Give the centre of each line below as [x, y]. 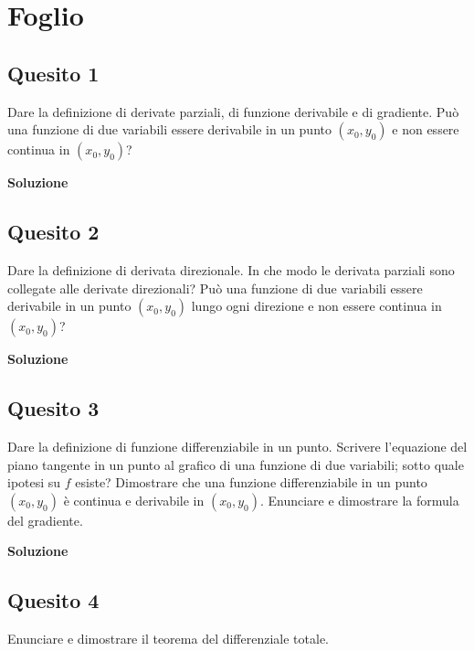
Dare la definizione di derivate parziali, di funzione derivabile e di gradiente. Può [233, 111]
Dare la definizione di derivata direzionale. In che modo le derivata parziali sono [231, 269]
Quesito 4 [53, 600]
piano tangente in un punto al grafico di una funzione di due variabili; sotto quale [236, 464]
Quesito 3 [53, 408]
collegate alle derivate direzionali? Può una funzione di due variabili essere [215, 288]
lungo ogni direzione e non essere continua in [316, 306]
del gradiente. [45, 520]
